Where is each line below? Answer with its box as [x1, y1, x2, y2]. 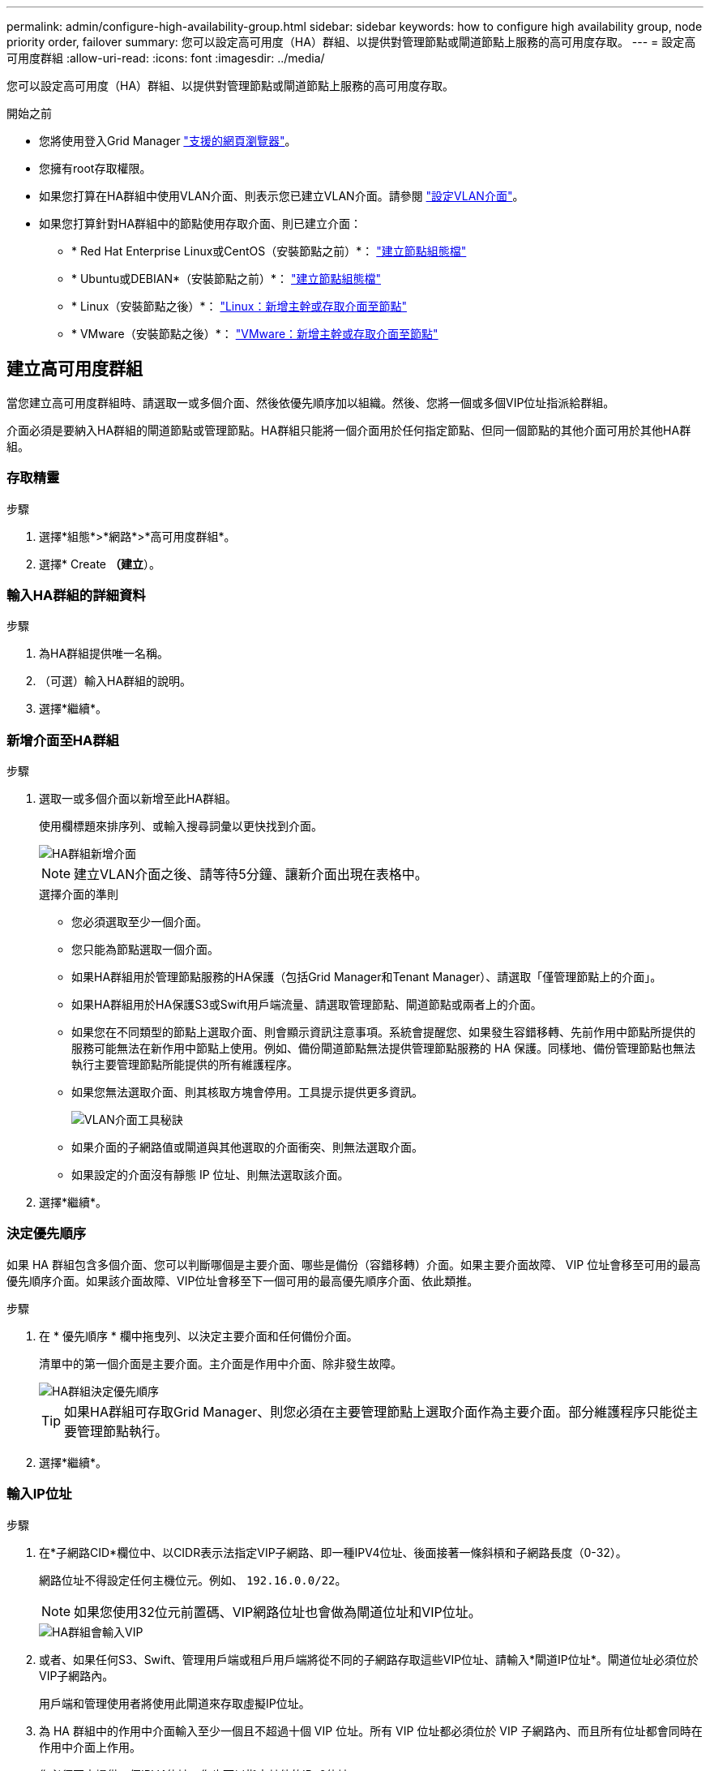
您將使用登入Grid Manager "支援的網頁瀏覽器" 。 [39, 134, 297, 148]
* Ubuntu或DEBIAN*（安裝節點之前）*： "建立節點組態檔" [71, 272, 382, 285]
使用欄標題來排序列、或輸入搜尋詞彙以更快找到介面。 [39, 819, 323, 834]
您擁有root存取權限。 [39, 161, 152, 175]
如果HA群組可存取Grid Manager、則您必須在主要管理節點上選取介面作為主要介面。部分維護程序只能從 [64, 1403, 686, 1420]
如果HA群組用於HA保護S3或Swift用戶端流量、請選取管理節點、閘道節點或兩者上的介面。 [71, 997, 542, 1012]
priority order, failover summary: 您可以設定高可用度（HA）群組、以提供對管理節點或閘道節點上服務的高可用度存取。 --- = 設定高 [6, 35, 696, 49]
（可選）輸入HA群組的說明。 [39, 674, 192, 688]
